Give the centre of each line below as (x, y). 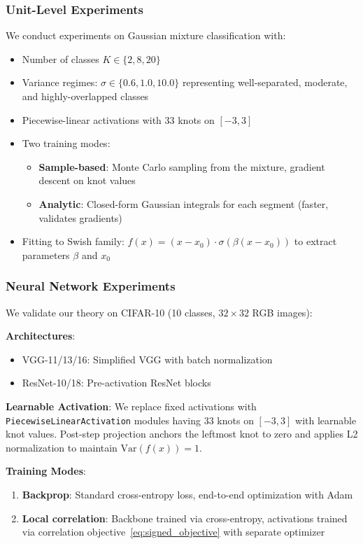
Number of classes (60, 58)
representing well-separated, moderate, (265, 82)
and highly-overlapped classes (85, 96)
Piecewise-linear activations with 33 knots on (118, 119)
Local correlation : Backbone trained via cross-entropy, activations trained (185, 518)
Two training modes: (66, 143)
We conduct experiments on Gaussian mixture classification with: (146, 35)
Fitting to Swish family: (73, 241)
